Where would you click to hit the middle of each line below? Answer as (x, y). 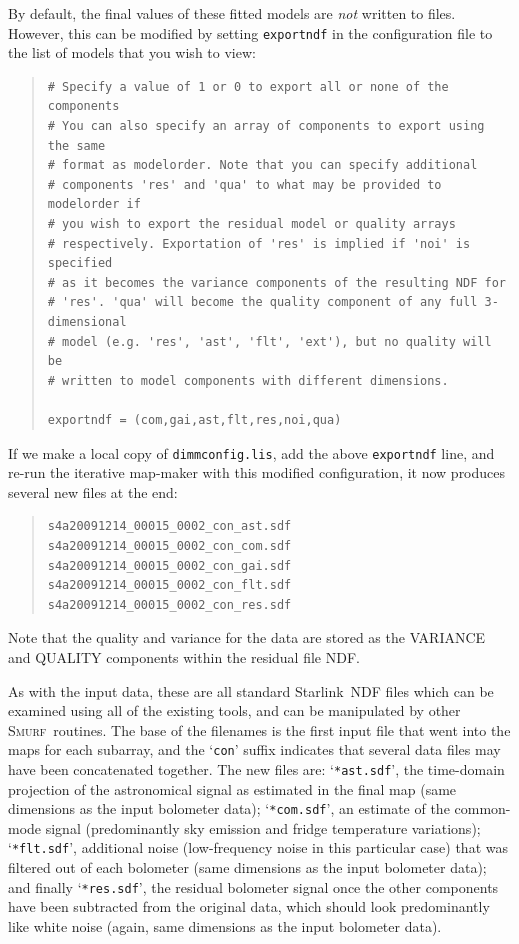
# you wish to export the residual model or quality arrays (251, 224)
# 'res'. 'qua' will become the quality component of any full (262, 302)
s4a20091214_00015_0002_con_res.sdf (169, 604)
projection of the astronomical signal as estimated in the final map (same (232, 788)
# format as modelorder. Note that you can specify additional (262, 165)
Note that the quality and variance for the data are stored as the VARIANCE (247, 637)
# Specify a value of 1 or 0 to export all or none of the (248, 86)
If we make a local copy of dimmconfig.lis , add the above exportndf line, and (251, 452)
